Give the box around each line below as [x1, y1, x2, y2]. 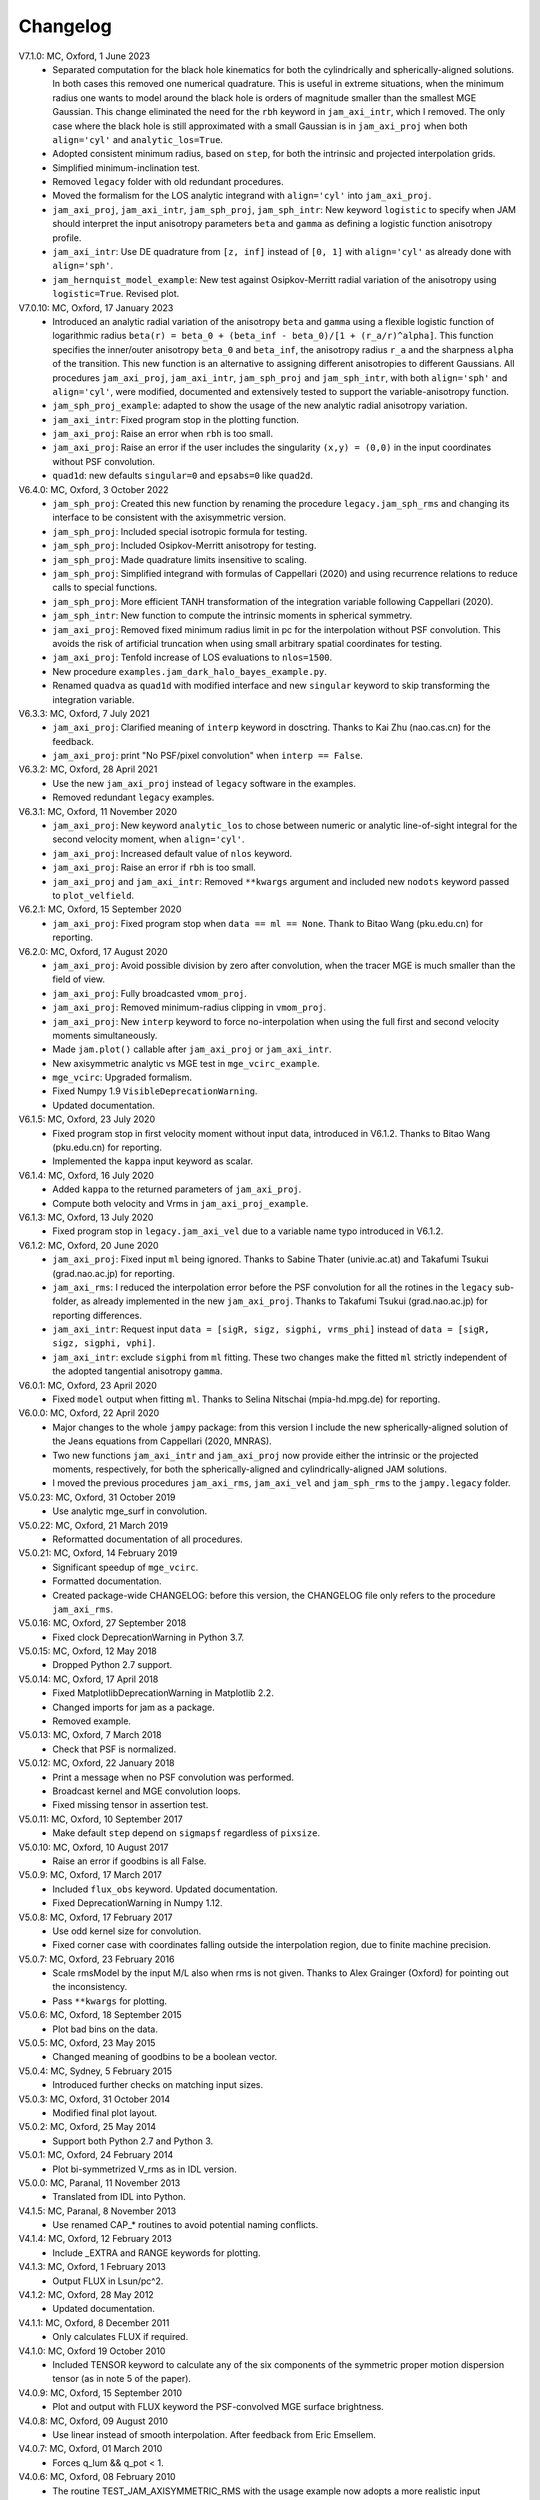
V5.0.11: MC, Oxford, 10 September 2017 [18, 1813, 184, 1825]
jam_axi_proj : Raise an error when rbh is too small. [52, 428, 274, 440]
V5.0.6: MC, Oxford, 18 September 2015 [18, 2009, 182, 2021]
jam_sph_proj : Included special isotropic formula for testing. [52, 525, 308, 537]
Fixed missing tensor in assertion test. [52, 1799, 209, 1811]
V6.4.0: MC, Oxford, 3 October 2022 [18, 483, 169, 495]
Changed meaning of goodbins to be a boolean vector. [52, 2051, 278, 2063]
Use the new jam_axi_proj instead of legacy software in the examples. [52, 777, 357, 789]
